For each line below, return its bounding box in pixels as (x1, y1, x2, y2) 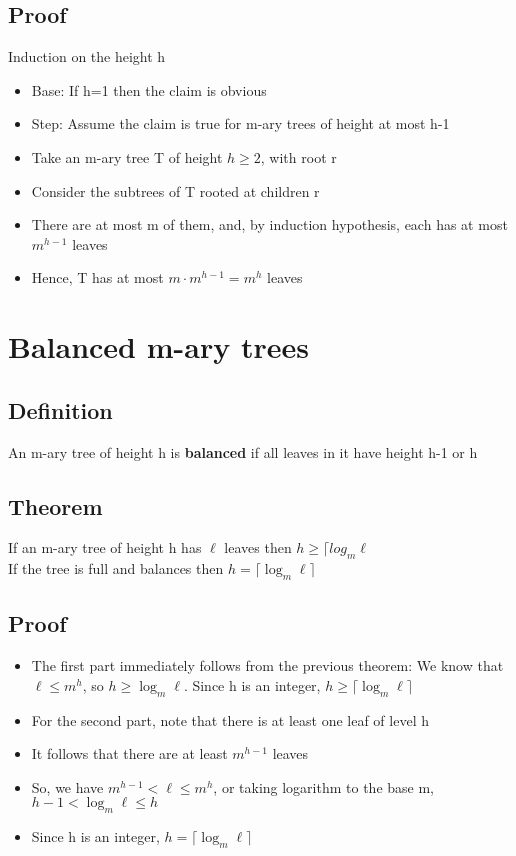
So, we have (31, 776, 104, 797)
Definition (8, 394, 113, 425)
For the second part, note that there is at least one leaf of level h (31, 709, 429, 730)
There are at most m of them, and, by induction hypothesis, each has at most (31, 214, 508, 235)
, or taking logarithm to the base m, (213, 776, 434, 797)
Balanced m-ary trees (8, 326, 309, 367)
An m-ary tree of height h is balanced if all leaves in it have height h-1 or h (8, 441, 478, 462)
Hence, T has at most (31, 267, 164, 288)
